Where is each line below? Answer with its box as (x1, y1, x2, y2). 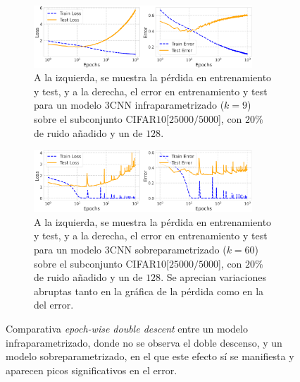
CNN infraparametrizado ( (109, 97, 225, 112)
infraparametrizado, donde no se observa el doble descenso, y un (6, 335, 282, 350)
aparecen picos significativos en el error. (6, 362, 177, 377)
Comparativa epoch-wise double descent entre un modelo (6, 321, 248, 335)
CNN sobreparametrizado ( (109, 241, 227, 256)
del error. (34, 297, 74, 312)
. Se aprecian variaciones (161, 270, 266, 285)
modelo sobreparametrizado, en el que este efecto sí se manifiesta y (6, 349, 294, 364)
